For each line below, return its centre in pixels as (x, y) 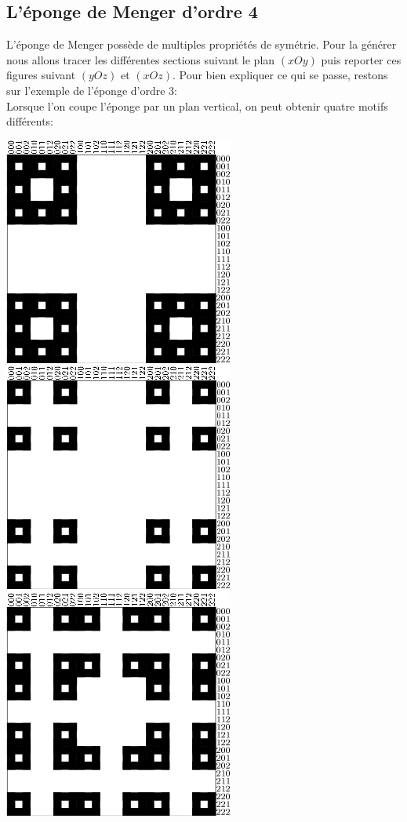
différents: (30, 121)
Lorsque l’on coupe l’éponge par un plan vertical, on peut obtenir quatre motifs (197, 105)
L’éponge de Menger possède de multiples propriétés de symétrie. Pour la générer (202, 44)
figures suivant (41, 75)
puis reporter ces (361, 59)
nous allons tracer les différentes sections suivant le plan (141, 59)
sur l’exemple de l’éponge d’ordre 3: (92, 90)
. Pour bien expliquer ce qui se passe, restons (280, 75)
